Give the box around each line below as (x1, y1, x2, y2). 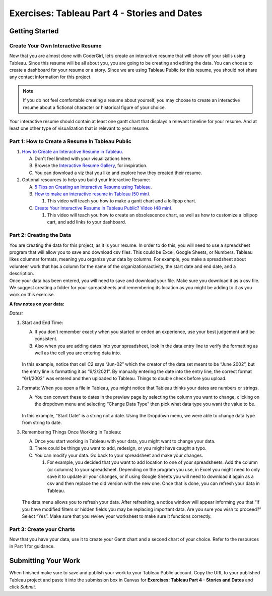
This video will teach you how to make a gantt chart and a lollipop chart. (47, 198, 196, 204)
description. (9, 270, 35, 277)
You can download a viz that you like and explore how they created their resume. (34, 170, 202, 176)
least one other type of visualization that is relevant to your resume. (9, 125, 150, 131)
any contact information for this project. (9, 74, 92, 80)
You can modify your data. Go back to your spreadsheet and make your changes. (34, 452, 203, 458)
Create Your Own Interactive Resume (9, 42, 102, 49)
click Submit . (9, 584, 36, 590)
